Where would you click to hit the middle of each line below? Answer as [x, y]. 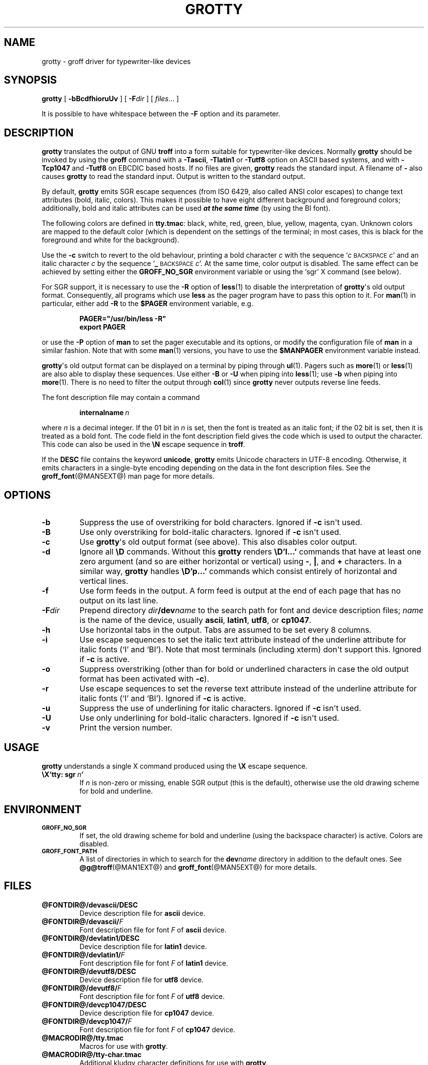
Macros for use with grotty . [124, 1046]
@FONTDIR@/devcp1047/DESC [94, 1004]
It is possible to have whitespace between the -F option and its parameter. [161, 114]
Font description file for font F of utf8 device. [152, 996]
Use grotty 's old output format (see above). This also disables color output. [218, 542]
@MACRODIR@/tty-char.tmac [92, 1054]
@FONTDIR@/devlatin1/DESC [91, 938]
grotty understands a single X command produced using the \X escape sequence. [174, 766]
